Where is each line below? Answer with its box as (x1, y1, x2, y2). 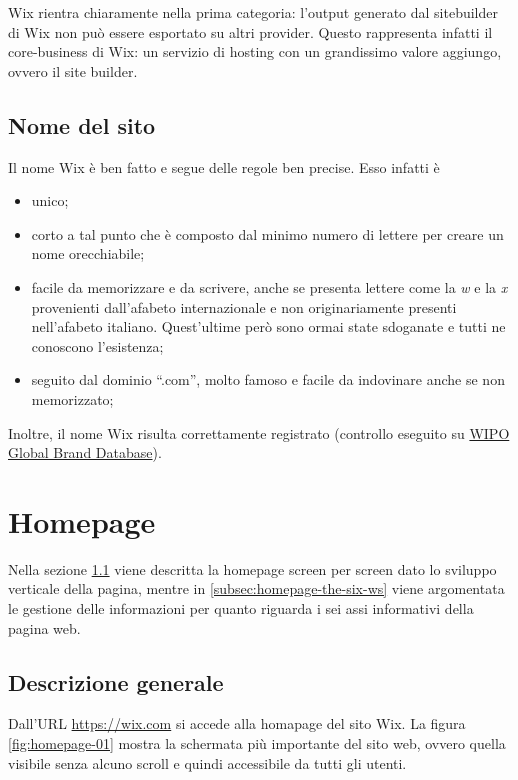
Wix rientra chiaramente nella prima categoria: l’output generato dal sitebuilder (8, 2, 498, 22)
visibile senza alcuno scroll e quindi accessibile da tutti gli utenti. (8, 752, 407, 773)
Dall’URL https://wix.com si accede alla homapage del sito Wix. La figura (8, 713, 466, 734)
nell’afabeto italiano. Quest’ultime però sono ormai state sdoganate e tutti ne (31, 316, 506, 337)
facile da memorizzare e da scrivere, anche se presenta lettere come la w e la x (31, 276, 508, 297)
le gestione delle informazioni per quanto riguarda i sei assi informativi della (8, 598, 474, 619)
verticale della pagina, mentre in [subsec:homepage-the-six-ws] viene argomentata (8, 578, 505, 599)
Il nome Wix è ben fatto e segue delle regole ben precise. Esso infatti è (8, 156, 440, 177)
